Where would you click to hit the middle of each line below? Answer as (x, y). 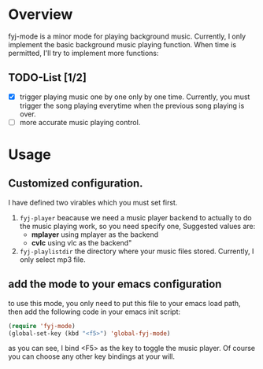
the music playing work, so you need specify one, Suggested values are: (137, 226)
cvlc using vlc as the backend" (81, 242)
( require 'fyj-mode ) (42, 326)
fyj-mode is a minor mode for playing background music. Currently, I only (127, 36)
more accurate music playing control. (80, 122)
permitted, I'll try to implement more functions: (83, 53)
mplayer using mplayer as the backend (95, 234)
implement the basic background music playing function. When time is (122, 44)
